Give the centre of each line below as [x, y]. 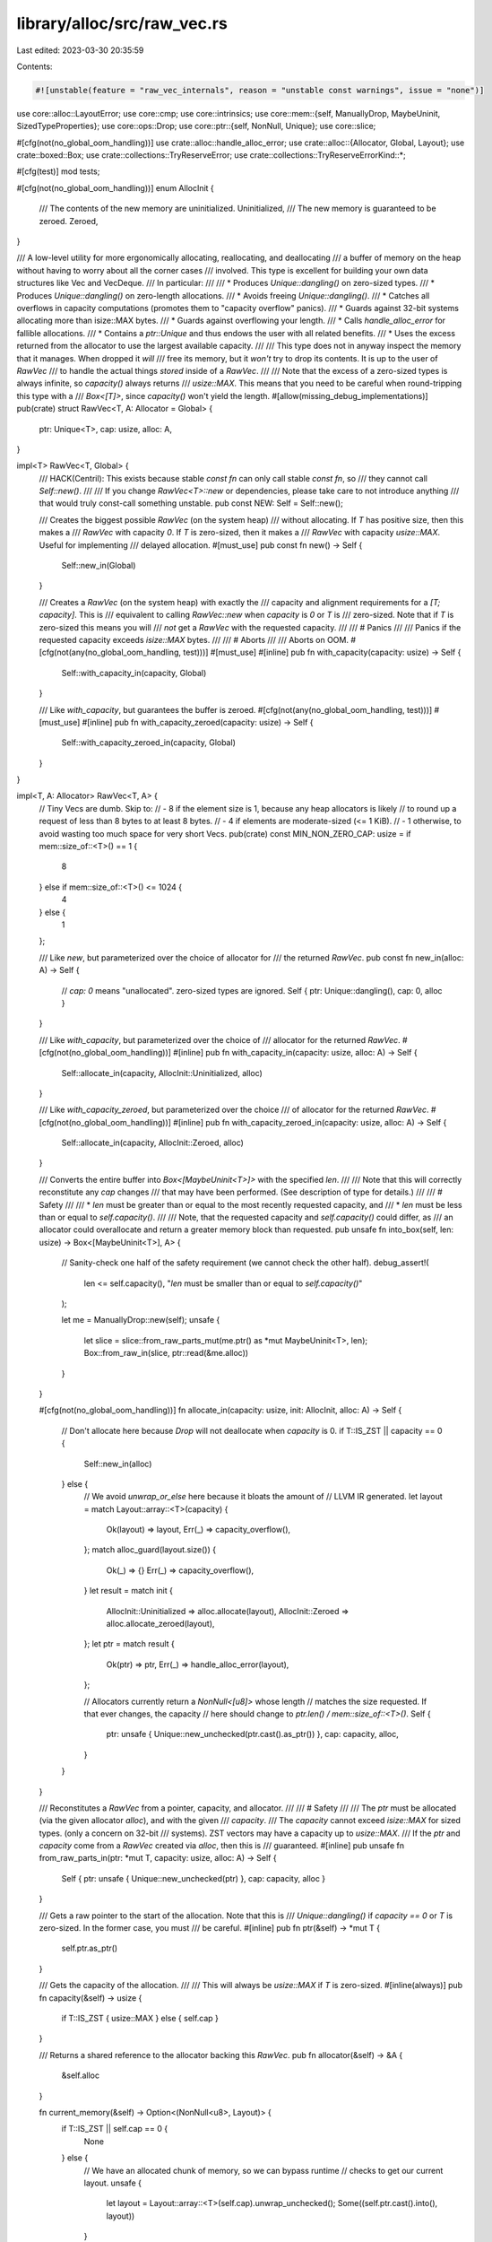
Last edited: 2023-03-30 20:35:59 [80, 50]
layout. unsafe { [113, 2183]
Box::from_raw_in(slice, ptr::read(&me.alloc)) [166, 1353]
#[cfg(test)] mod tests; [58, 171]
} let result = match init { [129, 1591]
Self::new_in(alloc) [118, 1464]
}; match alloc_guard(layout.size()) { [150, 1550]
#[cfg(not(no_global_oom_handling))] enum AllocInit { [115, 187]
